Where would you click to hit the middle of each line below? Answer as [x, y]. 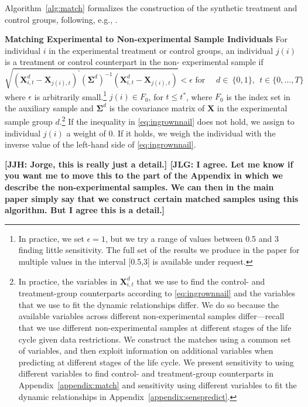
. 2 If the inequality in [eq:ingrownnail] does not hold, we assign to [177, 121]
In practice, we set [51, 238]
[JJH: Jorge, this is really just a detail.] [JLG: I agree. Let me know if [149, 164]
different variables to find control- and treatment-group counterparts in [146, 373]
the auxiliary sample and [49, 107]
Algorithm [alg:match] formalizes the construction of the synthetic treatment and [151, 8]
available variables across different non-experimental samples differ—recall [151, 316]
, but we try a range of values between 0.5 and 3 [192, 238]
